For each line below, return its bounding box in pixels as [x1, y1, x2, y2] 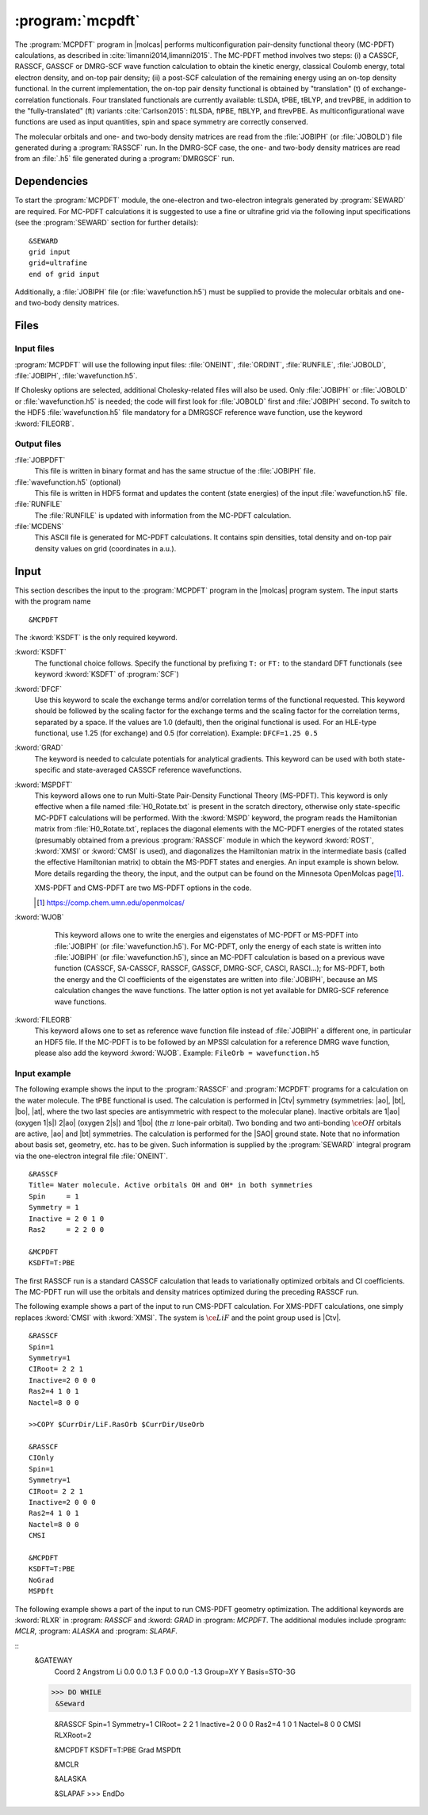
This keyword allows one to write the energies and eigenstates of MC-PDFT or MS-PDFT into [54, 931, 358, 940]
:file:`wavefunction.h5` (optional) [14, 477, 121, 487]
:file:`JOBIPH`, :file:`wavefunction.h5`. [14, 371, 138, 381]
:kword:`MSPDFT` [14, 780, 73, 789]
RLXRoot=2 [54, 1730, 92, 1740]
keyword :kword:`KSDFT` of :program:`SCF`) [34, 670, 180, 679]
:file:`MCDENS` [14, 522, 64, 531]
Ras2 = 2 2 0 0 [29, 1226, 105, 1234]
